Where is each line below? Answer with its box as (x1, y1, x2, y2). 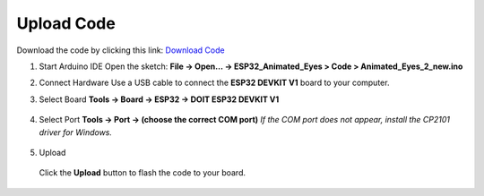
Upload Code (16, 13, 116, 33)
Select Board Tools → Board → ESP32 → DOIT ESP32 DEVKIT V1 (39, 94, 280, 105)
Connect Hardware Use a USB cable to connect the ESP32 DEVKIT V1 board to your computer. (39, 77, 390, 89)
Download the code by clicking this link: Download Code (16, 45, 225, 55)
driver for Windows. (39, 126, 112, 138)
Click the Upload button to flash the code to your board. (39, 167, 246, 178)
